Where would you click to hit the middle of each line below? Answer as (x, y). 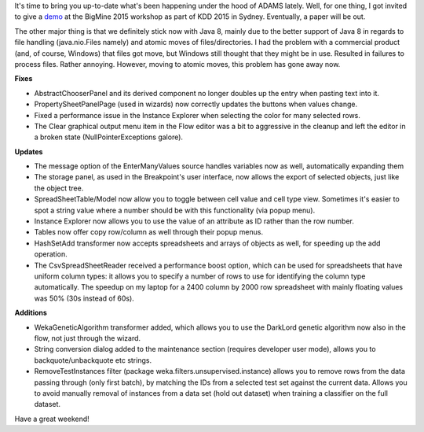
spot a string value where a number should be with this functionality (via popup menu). (175, 210)
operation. (51, 254)
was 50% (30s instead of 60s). (84, 298)
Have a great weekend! (52, 419)
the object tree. (59, 188)
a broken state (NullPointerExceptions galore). (109, 137)
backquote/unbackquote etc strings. (93, 360)
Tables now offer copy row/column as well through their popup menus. (149, 232)
